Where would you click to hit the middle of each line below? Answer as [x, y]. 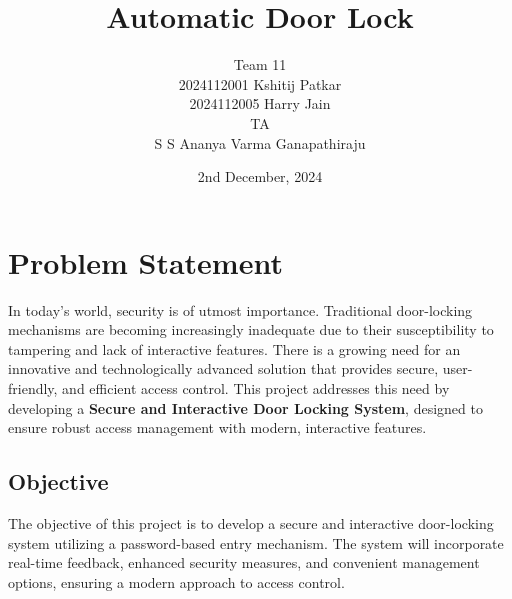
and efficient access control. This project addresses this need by [256, 388]
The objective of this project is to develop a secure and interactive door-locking [251, 522]
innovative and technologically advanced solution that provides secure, [223, 368]
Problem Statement [145, 261]
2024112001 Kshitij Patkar [260, 83]
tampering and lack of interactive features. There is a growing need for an [234, 348]
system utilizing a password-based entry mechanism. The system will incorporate [256, 542]
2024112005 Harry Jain [260, 103]
